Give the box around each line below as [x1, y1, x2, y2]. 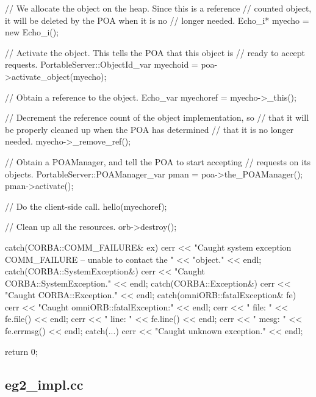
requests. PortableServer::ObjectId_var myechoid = [5, 58, 198, 71]
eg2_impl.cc [5, 374, 84, 393]
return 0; [5, 345, 38, 357]
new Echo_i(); [5, 26, 59, 38]
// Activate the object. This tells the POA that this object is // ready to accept [5, 46, 306, 59]
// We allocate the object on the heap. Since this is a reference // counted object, [5, 2, 312, 14]
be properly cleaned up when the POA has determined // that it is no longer [5, 123, 294, 135]
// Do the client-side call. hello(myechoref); [5, 199, 167, 212]
